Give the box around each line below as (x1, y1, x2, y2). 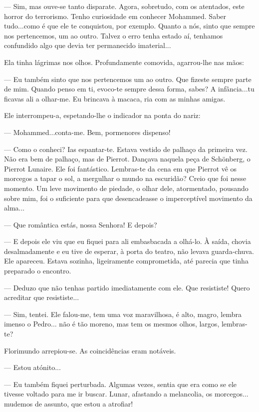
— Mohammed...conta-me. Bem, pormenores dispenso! (4, 126, 171, 137)
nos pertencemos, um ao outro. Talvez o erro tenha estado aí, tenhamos (4, 30, 223, 40)
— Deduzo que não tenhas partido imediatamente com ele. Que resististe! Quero (4, 282, 250, 292)
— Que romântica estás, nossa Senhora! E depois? (4, 219, 157, 229)
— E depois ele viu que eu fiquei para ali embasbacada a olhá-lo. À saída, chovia (4, 236, 251, 246)
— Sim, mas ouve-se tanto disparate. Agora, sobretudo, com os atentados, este (4, 1, 245, 11)
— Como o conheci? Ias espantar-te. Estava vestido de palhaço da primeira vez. (4, 143, 248, 154)
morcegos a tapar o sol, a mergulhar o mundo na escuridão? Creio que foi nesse (4, 173, 247, 183)
